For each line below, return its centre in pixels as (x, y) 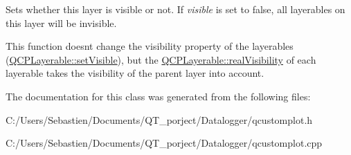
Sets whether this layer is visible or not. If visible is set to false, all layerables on (175, 9)
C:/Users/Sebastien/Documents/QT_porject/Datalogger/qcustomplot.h (159, 119)
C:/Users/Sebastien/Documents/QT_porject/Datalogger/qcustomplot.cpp (164, 143)
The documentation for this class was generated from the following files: (158, 96)
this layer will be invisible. (61, 22)
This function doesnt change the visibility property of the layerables (150, 46)
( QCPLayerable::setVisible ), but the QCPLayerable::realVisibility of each (161, 59)
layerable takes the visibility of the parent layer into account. (135, 73)
